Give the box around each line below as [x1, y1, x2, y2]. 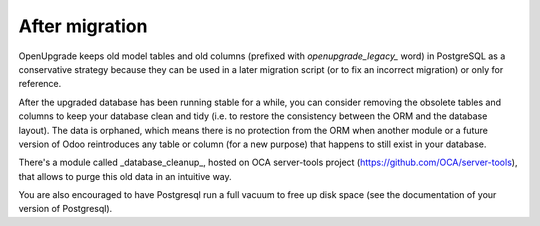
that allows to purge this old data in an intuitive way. [18, 170, 232, 182]
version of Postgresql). [18, 203, 113, 215]
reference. [18, 78, 62, 90]
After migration [18, 15, 148, 37]
